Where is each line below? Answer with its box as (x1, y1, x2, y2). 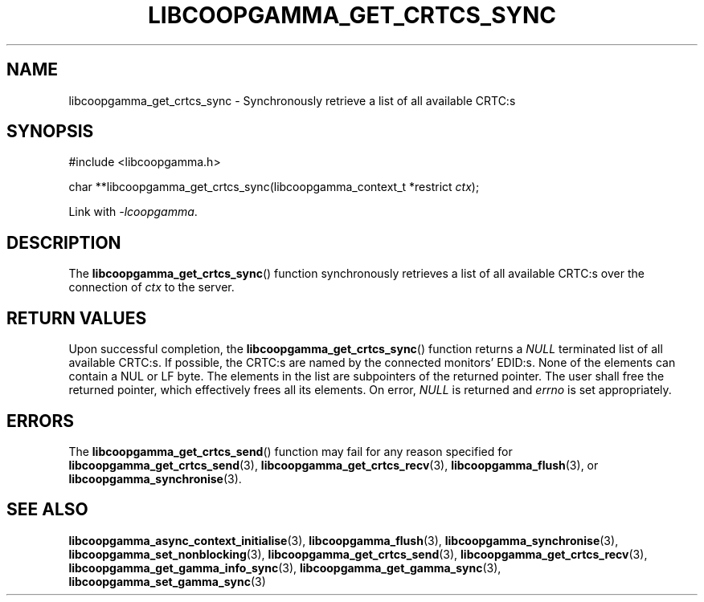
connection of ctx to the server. (68, 280, 235, 295)
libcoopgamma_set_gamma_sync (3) (68, 574, 266, 588)
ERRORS (6, 410, 75, 431)
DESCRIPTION (6, 232, 121, 253)
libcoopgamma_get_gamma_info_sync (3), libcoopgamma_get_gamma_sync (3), (68, 560, 501, 575)
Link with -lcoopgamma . (68, 205, 198, 219)
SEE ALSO (6, 499, 88, 520)
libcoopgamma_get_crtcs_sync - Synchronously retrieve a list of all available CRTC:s (68, 93, 516, 108)
